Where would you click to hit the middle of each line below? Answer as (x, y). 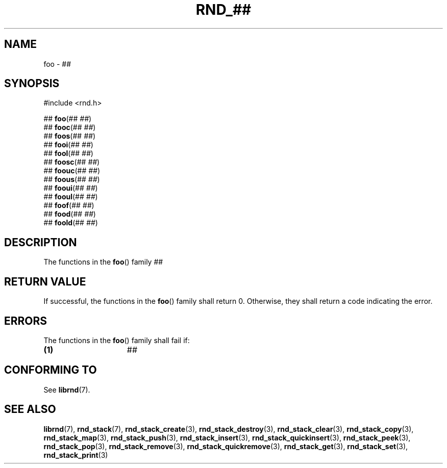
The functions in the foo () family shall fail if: (117, 340)
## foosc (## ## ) (72, 162)
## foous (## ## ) (72, 179)
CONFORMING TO (51, 370)
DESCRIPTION (41, 242)
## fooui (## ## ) (71, 188)
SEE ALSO (30, 409)
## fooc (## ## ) (70, 127)
